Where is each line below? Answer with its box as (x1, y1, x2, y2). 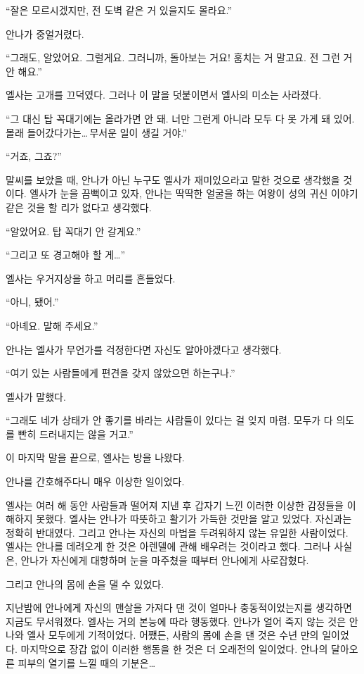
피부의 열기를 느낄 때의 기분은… (18, 655, 156, 670)
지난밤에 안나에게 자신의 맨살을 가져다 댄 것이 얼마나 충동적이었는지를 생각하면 (6, 600, 352, 615)
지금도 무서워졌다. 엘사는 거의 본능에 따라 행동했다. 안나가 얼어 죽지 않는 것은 (6, 613, 346, 628)
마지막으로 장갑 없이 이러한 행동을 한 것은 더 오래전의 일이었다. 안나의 (20, 642, 328, 656)
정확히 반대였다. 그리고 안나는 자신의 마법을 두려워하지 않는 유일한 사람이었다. (6, 525, 349, 539)
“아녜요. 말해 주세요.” (6, 318, 98, 332)
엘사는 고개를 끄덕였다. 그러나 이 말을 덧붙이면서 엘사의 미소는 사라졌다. (6, 87, 322, 102)
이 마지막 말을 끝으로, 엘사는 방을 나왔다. (6, 450, 185, 465)
